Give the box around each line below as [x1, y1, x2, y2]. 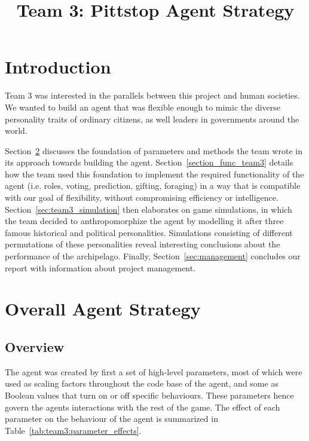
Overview [5, 337, 65, 356]
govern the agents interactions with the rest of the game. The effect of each [5, 400, 280, 413]
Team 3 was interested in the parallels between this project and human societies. [5, 89, 300, 102]
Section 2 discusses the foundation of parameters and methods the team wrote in [5, 144, 302, 157]
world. [5, 124, 27, 137]
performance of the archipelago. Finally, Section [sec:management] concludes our [5, 250, 301, 262]
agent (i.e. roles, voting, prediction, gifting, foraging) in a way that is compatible [5, 179, 301, 192]
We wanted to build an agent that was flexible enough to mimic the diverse [5, 100, 281, 113]
